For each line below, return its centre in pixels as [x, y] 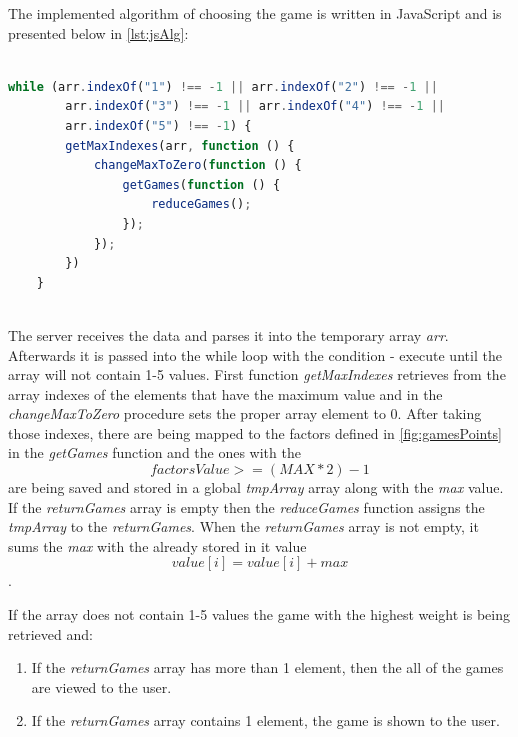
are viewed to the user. [101, 686]
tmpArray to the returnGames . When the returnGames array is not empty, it [243, 526]
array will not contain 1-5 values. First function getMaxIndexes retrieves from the [257, 374]
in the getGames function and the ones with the [154, 452]
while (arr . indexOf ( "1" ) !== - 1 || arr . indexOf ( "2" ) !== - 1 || [223, 86]
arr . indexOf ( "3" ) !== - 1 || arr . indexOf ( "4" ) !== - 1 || [255, 106]
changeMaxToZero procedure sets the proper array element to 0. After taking [245, 413]
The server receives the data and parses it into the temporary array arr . [228, 334]
